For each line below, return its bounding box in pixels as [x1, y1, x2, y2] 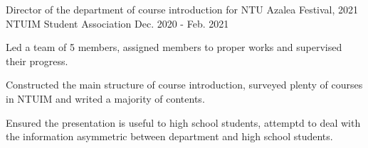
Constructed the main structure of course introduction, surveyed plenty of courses [6, 77, 363, 92]
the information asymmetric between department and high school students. [6, 129, 333, 144]
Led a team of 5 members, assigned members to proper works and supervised [6, 40, 342, 55]
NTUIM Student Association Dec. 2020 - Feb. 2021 [6, 16, 229, 30]
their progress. [6, 53, 68, 68]
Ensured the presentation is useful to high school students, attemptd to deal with [6, 115, 361, 130]
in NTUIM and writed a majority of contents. [6, 91, 205, 106]
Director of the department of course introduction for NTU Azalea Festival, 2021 [6, 2, 359, 16]
